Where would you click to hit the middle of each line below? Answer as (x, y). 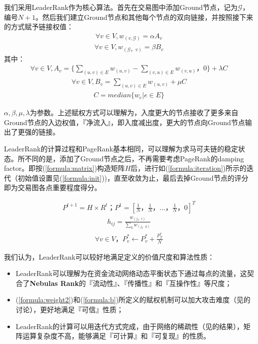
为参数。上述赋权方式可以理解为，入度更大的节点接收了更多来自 (134, 112)
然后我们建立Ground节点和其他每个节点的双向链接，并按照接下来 (148, 17)
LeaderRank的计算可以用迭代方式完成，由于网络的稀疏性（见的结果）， (129, 326)
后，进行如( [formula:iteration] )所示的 (189, 168)
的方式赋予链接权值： (39, 27)
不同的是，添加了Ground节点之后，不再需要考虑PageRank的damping (134, 158)
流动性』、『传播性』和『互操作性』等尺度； (162, 283)
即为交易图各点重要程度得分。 (53, 187)
